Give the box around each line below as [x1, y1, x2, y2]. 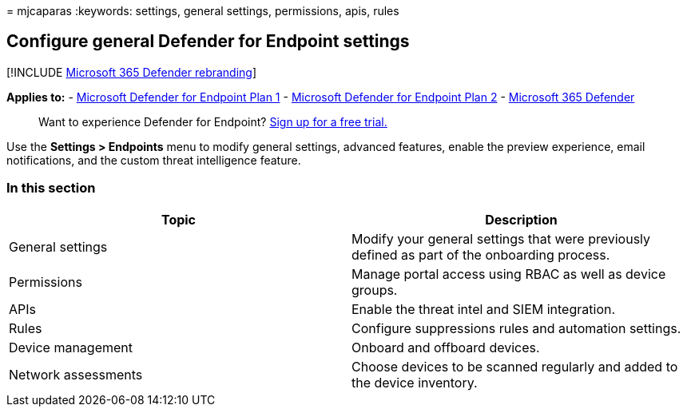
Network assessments [9, 366, 143, 383]
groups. [351, 281, 398, 298]
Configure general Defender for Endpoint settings [6, 31, 410, 52]
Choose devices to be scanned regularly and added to [351, 358, 678, 375]
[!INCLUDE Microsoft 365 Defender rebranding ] [6, 65, 257, 79]
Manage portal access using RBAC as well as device [351, 265, 666, 282]
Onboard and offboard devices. [351, 339, 540, 355]
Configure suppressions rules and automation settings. [351, 320, 681, 336]
